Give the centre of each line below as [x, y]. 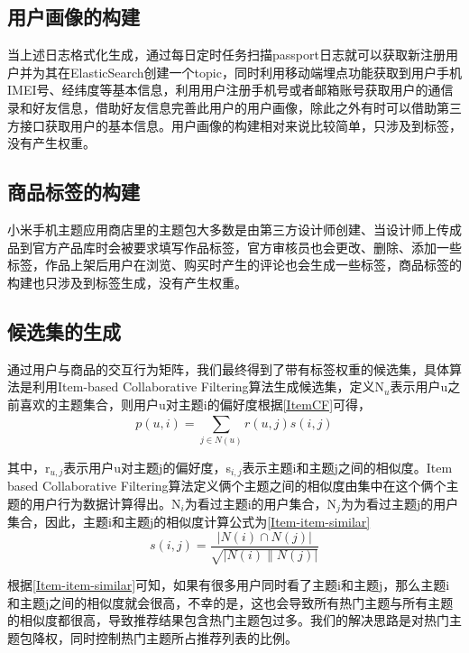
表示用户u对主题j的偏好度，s [147, 467]
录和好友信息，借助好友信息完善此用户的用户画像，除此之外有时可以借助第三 [234, 107]
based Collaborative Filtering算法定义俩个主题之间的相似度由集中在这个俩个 [227, 485]
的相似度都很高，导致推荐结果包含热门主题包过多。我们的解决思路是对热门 [228, 620]
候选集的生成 [64, 331]
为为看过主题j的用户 [400, 503]
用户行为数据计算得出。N [106, 503]
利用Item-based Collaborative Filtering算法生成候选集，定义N [208, 386]
